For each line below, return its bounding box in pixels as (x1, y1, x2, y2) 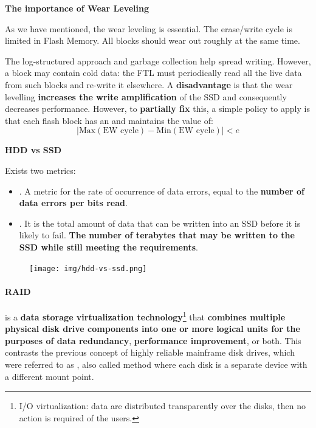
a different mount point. (5, 370, 94, 382)
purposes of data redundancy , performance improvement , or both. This (5, 334, 301, 347)
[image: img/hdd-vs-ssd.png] (29, 264, 147, 273)
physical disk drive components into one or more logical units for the (5, 322, 300, 335)
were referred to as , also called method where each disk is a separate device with (5, 357, 307, 370)
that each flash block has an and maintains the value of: (5, 114, 213, 126)
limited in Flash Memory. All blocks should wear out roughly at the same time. (5, 34, 300, 47)
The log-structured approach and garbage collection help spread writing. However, (5, 54, 311, 67)
